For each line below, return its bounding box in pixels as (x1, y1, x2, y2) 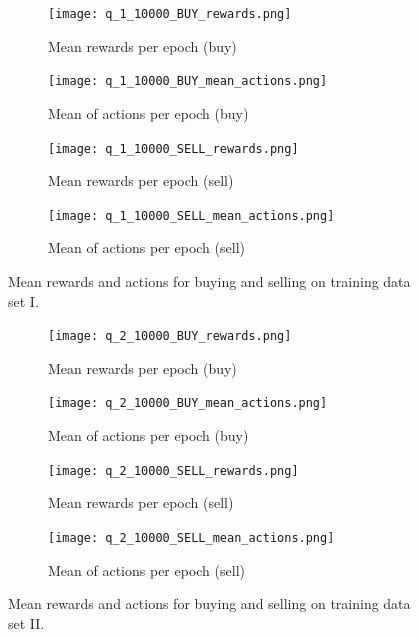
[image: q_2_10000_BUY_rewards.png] (48, 329, 292, 344)
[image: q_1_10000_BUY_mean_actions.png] (48, 74, 328, 89)
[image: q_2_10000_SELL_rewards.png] (48, 463, 299, 478)
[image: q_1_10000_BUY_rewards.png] (48, 7, 292, 21)
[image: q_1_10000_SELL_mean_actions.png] (48, 208, 335, 223)
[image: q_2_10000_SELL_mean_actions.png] (48, 530, 335, 545)
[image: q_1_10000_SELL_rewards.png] (48, 141, 299, 156)
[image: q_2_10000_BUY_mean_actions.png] (48, 396, 328, 411)
